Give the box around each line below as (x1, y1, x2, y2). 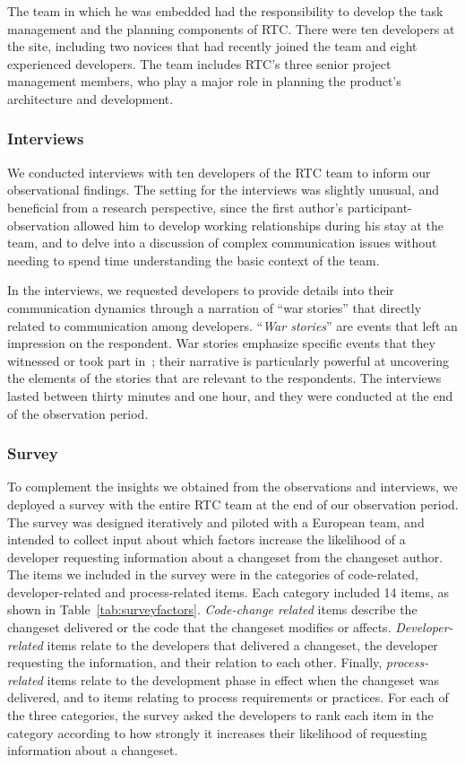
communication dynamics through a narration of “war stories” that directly (7, 298, 422, 317)
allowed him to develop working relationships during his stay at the (73, 215, 444, 234)
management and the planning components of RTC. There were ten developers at (7, 19, 455, 38)
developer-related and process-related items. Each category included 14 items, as (7, 582, 450, 601)
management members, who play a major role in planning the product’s (7, 72, 401, 91)
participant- (347, 197, 412, 216)
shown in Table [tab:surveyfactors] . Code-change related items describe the (7, 600, 418, 619)
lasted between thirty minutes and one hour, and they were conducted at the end (7, 386, 453, 404)
